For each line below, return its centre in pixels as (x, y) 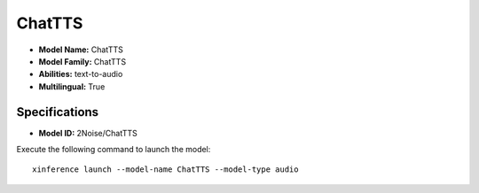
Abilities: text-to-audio (81, 74)
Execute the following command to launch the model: (114, 150)
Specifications (58, 112)
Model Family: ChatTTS (82, 61)
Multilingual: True (72, 86)
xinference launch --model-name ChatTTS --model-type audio (165, 170)
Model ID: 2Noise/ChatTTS (88, 133)
